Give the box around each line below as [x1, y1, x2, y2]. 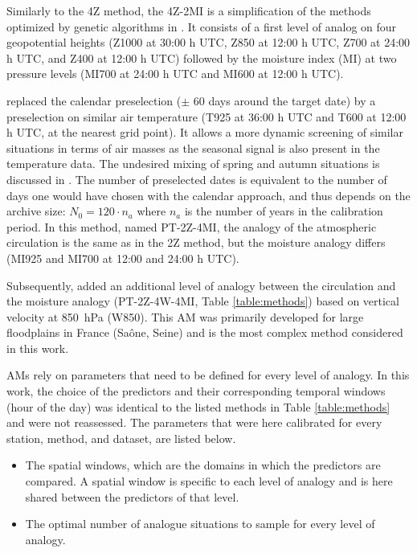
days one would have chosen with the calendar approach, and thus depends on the [6, 186, 411, 203]
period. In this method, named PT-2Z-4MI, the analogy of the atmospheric [6, 218, 377, 235]
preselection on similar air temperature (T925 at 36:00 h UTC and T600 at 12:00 [6, 108, 407, 125]
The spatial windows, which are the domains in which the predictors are [25, 457, 381, 473]
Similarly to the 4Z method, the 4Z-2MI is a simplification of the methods [6, 2, 371, 18]
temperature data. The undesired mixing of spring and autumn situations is [6, 155, 380, 172]
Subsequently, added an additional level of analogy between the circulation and [6, 276, 396, 293]
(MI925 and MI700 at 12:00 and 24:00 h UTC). [6, 249, 239, 266]
